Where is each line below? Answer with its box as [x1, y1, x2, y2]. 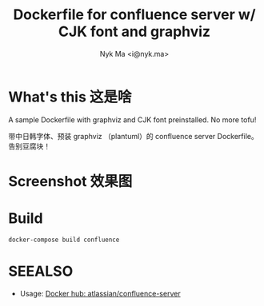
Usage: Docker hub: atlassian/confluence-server [19, 288, 182, 298]
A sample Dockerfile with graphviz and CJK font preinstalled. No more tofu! [8, 114, 257, 125]
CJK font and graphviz [58, 22, 210, 41]
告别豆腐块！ [8, 141, 50, 151]
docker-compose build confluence [8, 236, 120, 244]
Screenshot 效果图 [8, 172, 133, 190]
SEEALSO [8, 262, 74, 280]
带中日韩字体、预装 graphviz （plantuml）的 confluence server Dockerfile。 [8, 131, 258, 141]
